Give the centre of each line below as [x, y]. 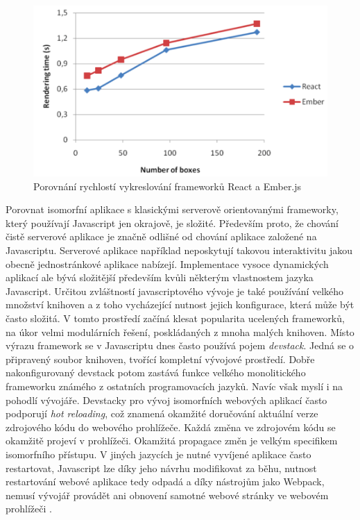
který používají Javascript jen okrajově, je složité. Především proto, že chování [172, 223]
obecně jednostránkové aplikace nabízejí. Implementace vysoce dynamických [167, 263]
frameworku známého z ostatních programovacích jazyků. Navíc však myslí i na [174, 386]
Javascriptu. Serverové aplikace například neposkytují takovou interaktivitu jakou [179, 250]
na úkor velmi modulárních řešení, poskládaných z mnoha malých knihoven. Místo [180, 332]
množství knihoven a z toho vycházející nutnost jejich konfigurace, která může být [180, 304]
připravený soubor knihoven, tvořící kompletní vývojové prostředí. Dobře [160, 359]
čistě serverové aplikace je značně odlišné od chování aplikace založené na [161, 236]
